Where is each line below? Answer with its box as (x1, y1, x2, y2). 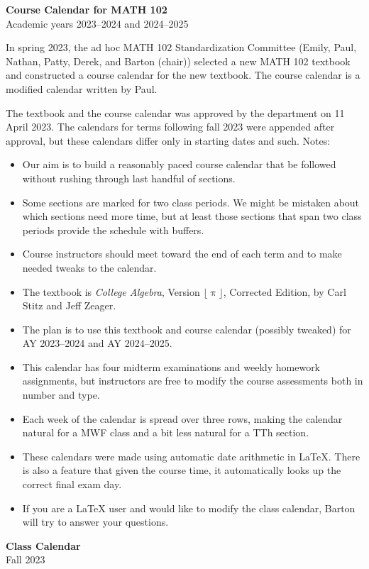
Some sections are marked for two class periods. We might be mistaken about (22, 194, 360, 209)
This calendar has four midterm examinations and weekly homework (22, 359, 321, 374)
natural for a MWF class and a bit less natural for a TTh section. (22, 425, 309, 440)
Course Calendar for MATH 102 (6, 2, 167, 16)
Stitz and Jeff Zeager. (22, 298, 116, 313)
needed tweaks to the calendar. (22, 260, 157, 275)
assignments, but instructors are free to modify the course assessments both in (22, 373, 363, 388)
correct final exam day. (22, 477, 122, 492)
